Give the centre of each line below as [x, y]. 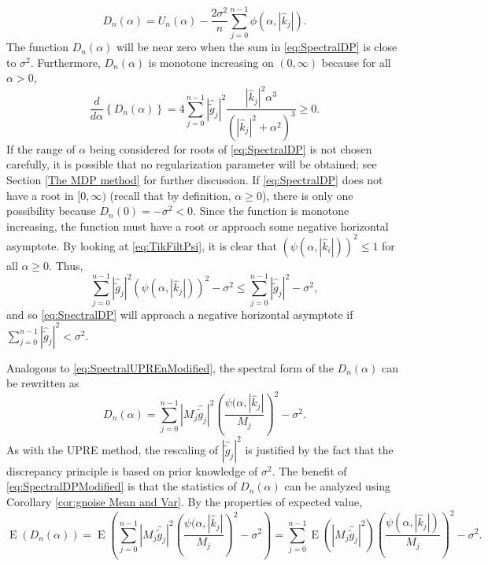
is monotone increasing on [211, 62]
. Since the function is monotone [271, 211]
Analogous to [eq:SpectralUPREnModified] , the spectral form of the [170, 367]
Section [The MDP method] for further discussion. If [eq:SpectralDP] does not [195, 179]
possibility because [51, 211]
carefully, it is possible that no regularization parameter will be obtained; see [192, 164]
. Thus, [66, 265]
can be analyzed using [338, 486]
